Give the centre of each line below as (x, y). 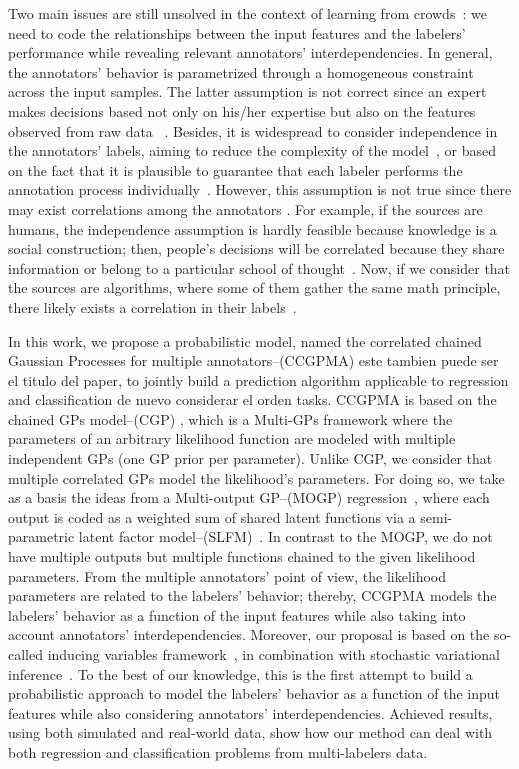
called (25, 654)
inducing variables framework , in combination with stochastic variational (273, 654)
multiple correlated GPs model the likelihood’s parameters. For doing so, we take (256, 477)
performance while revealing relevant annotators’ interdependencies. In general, (250, 52)
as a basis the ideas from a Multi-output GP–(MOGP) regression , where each (249, 497)
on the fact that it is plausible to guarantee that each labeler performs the (235, 169)
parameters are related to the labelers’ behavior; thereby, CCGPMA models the (252, 595)
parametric (41, 536)
